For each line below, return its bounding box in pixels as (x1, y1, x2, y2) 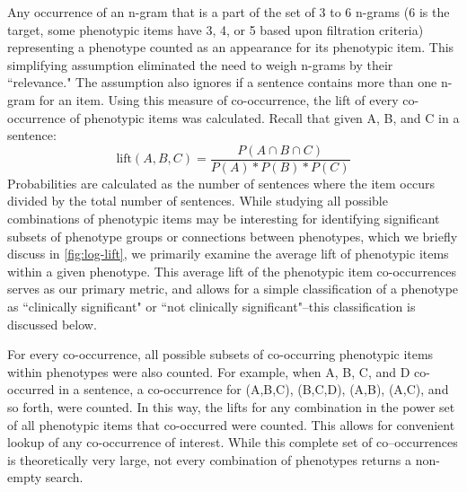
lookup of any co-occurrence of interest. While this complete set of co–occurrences (7, 433, 458, 452)
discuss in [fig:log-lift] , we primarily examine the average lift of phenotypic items (7, 244, 449, 263)
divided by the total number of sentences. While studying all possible (7, 191, 388, 210)
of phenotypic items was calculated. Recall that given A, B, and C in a (69, 108, 460, 127)
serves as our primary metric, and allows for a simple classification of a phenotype (7, 279, 459, 298)
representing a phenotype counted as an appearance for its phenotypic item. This (7, 38, 454, 57)
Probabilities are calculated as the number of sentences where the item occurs (7, 173, 435, 192)
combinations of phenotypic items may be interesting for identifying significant (7, 209, 440, 227)
